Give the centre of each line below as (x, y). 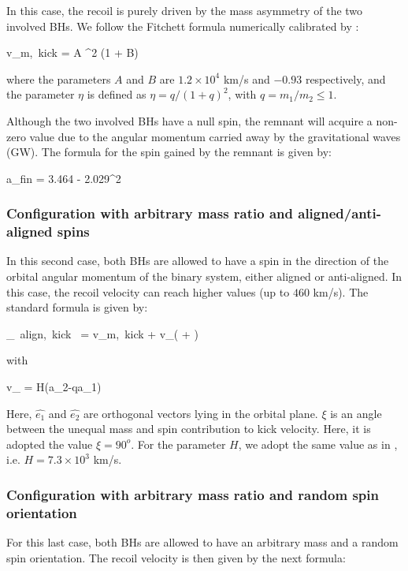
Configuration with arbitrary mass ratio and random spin (193, 494)
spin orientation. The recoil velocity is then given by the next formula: (176, 557)
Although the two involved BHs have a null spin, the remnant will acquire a (189, 120)
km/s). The (341, 291)
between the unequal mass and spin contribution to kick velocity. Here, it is (189, 429)
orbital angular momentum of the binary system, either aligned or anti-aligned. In (204, 276)
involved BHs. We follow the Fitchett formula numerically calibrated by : (183, 26)
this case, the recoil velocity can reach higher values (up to (148, 291)
